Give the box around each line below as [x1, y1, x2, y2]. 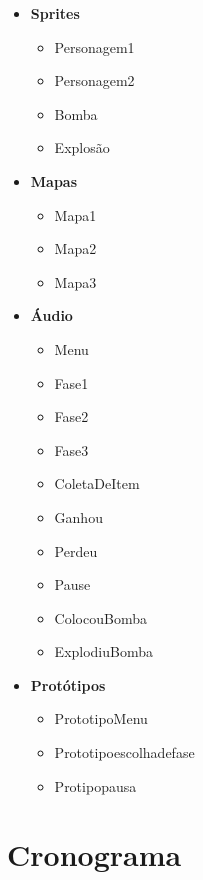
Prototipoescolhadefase [54, 742, 195, 763]
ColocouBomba [54, 607, 147, 628]
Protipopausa [54, 775, 137, 796]
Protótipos [30, 674, 106, 695]
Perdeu [54, 540, 98, 561]
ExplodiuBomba [54, 641, 154, 662]
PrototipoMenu [54, 708, 148, 729]
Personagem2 [54, 70, 135, 91]
